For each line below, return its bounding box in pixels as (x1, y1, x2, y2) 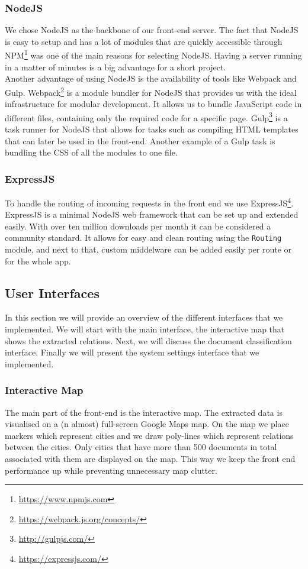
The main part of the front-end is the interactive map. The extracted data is (5, 406, 283, 418)
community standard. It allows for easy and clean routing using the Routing (5, 231, 282, 244)
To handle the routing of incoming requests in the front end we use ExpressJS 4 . (5, 195, 294, 209)
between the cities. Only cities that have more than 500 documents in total (5, 441, 277, 453)
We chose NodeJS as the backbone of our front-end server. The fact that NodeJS (5, 24, 299, 36)
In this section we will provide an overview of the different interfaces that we (5, 311, 283, 324)
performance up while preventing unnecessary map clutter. (5, 464, 217, 476)
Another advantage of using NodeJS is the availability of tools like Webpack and (5, 72, 297, 85)
